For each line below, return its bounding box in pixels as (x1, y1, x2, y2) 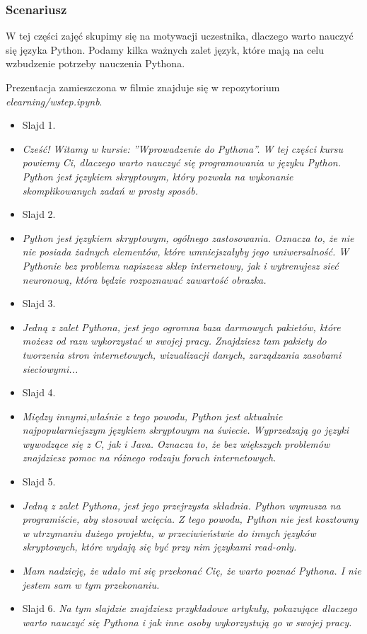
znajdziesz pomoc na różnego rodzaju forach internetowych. (22, 450, 276, 465)
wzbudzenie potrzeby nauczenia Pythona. (6, 56, 185, 71)
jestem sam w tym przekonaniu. (22, 577, 160, 592)
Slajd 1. (22, 117, 56, 132)
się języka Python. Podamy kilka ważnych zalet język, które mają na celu (6, 42, 325, 57)
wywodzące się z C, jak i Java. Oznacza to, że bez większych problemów (22, 436, 330, 451)
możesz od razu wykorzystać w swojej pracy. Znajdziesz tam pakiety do (22, 333, 327, 348)
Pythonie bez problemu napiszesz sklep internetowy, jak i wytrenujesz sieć (22, 258, 339, 272)
